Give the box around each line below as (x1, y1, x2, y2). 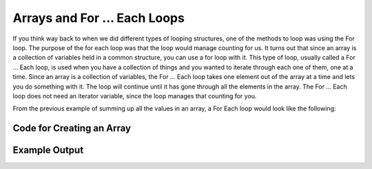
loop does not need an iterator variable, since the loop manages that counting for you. (12, 91, 257, 100)
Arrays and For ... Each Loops (12, 10, 185, 25)
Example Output (12, 144, 84, 156)
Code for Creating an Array (12, 122, 131, 134)
